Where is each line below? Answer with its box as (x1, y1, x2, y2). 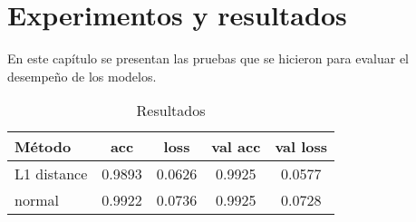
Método (15, 136, 72, 158)
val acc (211, 136, 261, 158)
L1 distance (15, 163, 88, 185)
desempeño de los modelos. (7, 66, 157, 85)
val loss (275, 136, 328, 158)
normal (15, 189, 59, 211)
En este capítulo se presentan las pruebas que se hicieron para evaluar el (7, 49, 409, 68)
